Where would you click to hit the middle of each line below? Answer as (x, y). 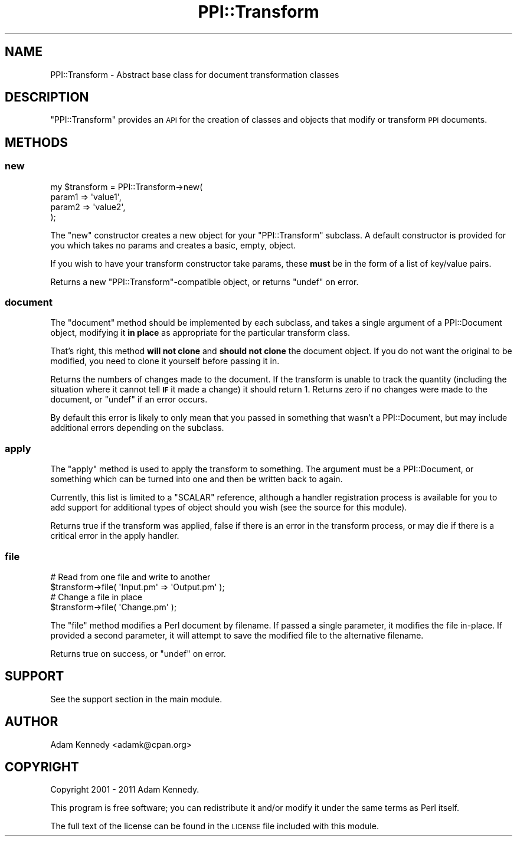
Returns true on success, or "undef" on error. (138, 653)
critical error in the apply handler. (115, 536)
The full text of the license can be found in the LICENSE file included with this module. (215, 826)
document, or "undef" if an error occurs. (129, 400)
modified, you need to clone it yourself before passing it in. (165, 361)
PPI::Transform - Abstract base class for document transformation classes (195, 74)
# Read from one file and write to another (130, 577)
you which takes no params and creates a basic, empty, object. (173, 245)
